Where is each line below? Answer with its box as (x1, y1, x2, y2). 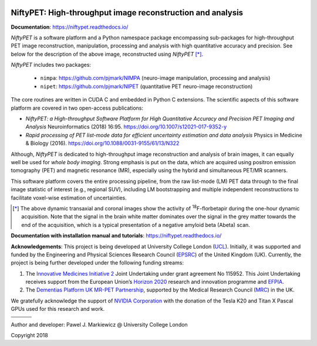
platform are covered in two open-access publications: (11, 104, 144, 111)
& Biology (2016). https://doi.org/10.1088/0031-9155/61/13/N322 (25, 140, 180, 147)
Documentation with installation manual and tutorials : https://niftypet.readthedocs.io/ (11, 232, 222, 239)
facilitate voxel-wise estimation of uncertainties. (11, 194, 127, 201)
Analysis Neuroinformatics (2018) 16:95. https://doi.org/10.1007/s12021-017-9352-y (25, 123, 227, 130)
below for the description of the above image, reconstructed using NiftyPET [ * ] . (11, 50, 204, 57)
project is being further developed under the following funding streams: (11, 259, 184, 266)
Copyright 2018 (11, 332, 48, 339)
